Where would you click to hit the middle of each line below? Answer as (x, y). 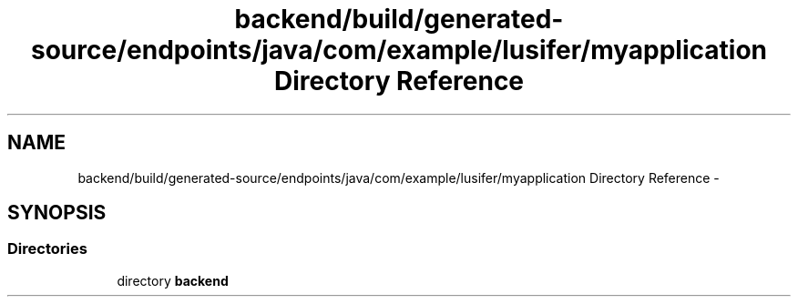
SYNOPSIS (57, 213)
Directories (47, 249)
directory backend (173, 280)
